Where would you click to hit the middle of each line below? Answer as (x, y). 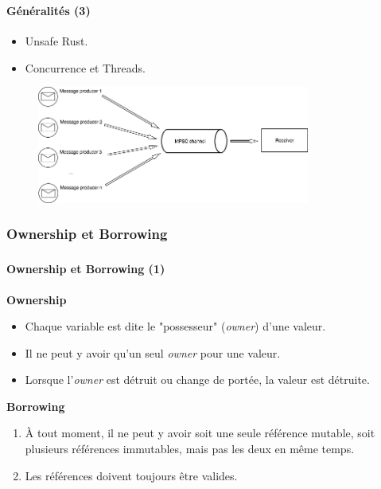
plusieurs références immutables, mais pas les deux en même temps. (190, 449)
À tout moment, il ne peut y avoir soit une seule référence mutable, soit (200, 433)
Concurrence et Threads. (85, 67)
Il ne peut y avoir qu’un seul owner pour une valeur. (153, 352)
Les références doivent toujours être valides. (131, 475)
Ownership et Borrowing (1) (86, 269)
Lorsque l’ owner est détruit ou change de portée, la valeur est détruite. (197, 379)
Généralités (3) (49, 10)
